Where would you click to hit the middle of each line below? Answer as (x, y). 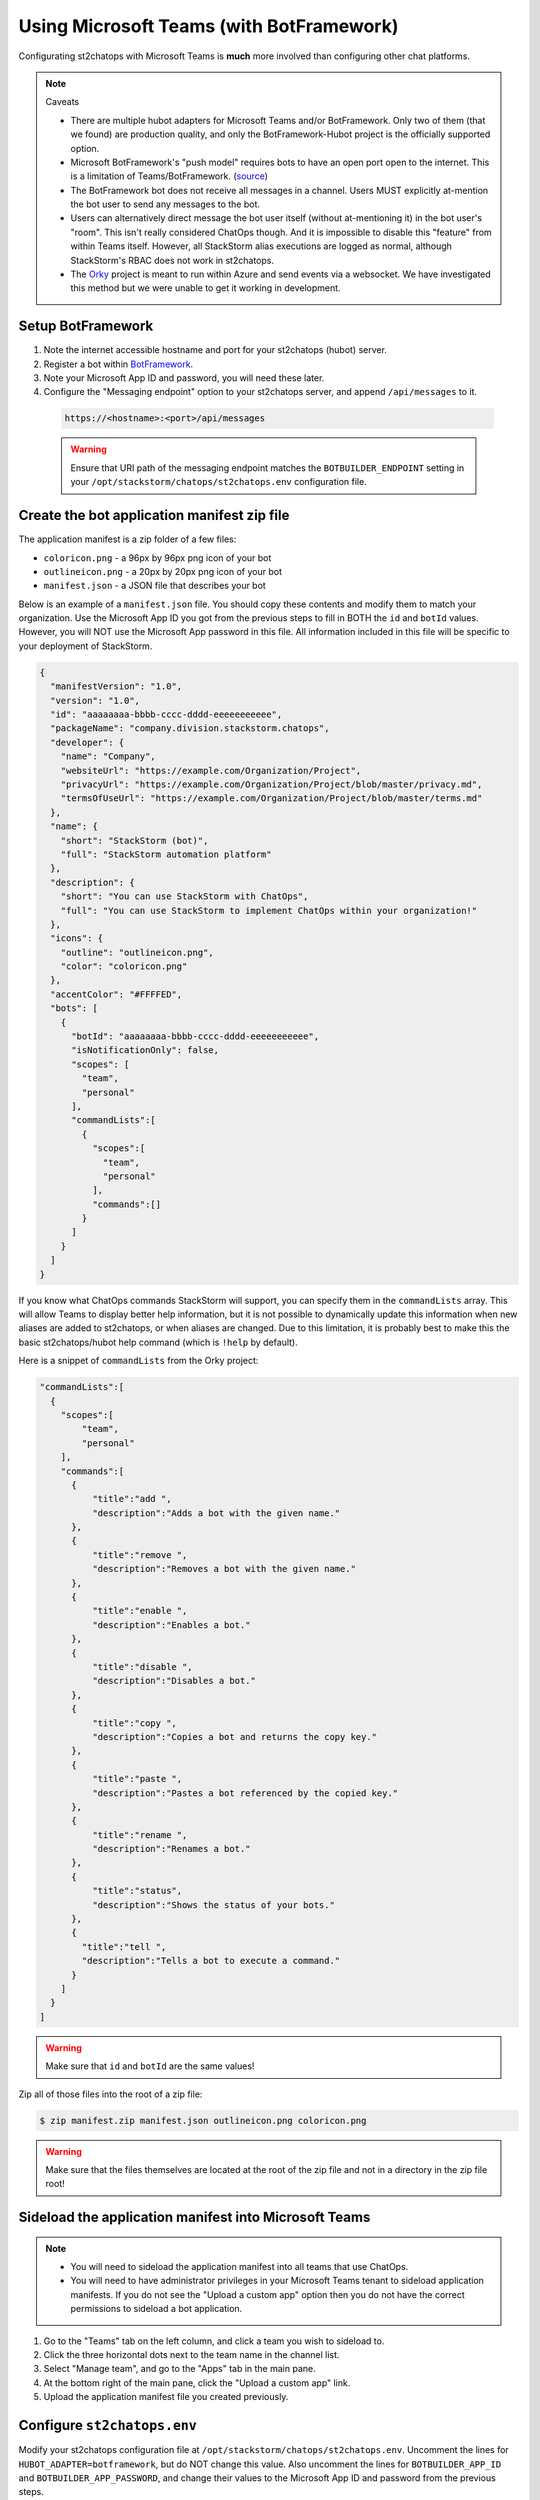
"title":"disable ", (142, 1666)
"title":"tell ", (124, 1946)
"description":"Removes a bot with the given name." (224, 1569)
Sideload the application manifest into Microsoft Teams (194, 2217)
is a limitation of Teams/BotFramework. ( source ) (169, 176)
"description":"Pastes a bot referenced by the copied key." (245, 1793)
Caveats (62, 102)
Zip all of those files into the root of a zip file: (110, 2094)
